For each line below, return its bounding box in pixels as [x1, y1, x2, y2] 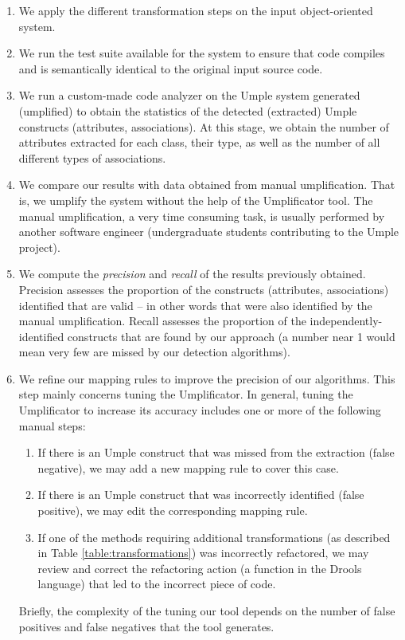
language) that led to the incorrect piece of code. [37, 575, 276, 592]
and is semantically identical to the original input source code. [18, 60, 323, 77]
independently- [310, 312, 383, 329]
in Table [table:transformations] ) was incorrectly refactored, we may [37, 544, 369, 561]
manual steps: [18, 417, 86, 434]
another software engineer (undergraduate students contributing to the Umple [18, 223, 399, 240]
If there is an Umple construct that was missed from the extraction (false [37, 444, 395, 461]
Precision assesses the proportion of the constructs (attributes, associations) [18, 281, 389, 297]
